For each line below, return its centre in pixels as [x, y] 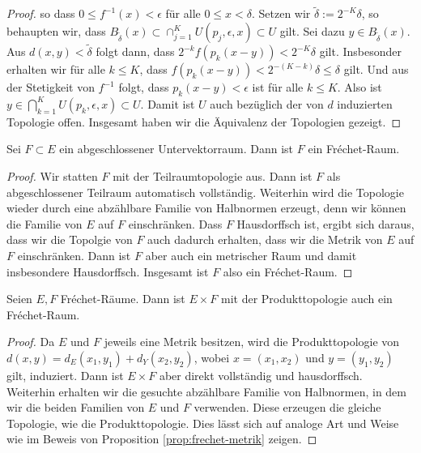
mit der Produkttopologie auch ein [306, 299]
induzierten [365, 103]
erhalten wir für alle [56, 69]
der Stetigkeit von [51, 87]
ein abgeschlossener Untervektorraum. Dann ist [176, 149]
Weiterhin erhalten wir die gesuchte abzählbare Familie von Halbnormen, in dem [206, 391]
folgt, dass [144, 87]
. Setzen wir [281, 13]
